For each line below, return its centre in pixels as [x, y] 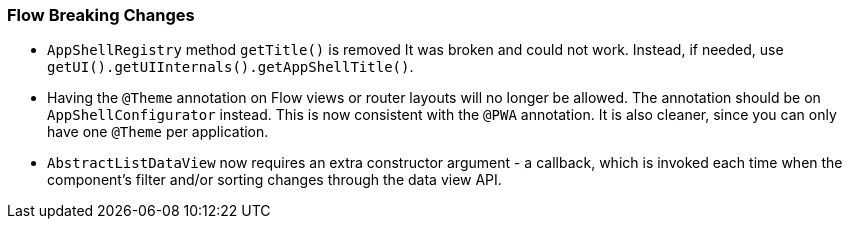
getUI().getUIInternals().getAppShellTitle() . [230, 67]
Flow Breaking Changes [101, 15]
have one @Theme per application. [158, 132]
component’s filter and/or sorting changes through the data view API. [274, 180]
